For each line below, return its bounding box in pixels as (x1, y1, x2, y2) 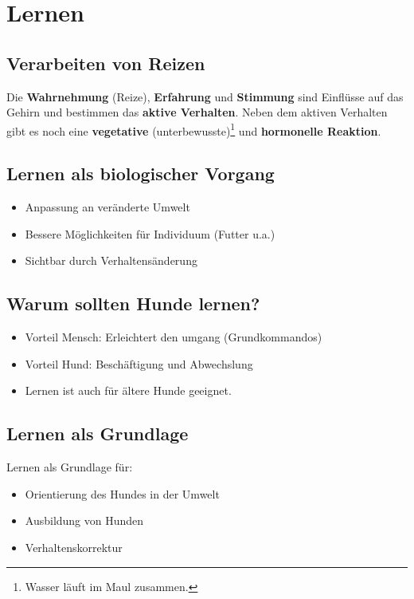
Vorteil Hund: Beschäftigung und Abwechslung (25, 355, 253, 372)
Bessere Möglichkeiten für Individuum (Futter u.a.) (25, 225, 275, 242)
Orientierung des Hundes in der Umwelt (25, 485, 220, 502)
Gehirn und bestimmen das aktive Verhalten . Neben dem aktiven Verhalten (6, 104, 388, 120)
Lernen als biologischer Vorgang (6, 161, 275, 186)
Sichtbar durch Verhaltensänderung (25, 252, 197, 269)
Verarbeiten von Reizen (6, 50, 205, 75)
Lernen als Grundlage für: (6, 459, 133, 475)
